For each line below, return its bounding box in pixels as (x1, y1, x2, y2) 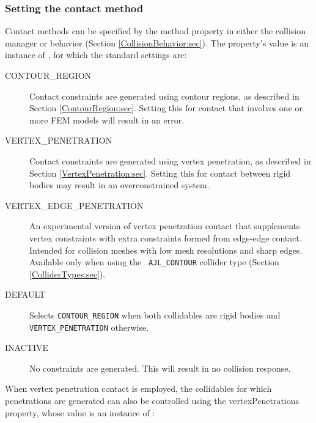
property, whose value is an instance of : (5, 406, 155, 419)
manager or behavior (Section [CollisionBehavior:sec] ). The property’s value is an (5, 36, 309, 49)
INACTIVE (5, 341, 48, 354)
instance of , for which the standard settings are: (5, 48, 187, 61)
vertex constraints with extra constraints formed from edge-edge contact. (29, 231, 302, 244)
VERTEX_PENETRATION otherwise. (29, 320, 149, 333)
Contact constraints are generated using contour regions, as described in (29, 89, 299, 102)
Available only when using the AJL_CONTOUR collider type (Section (29, 256, 279, 268)
